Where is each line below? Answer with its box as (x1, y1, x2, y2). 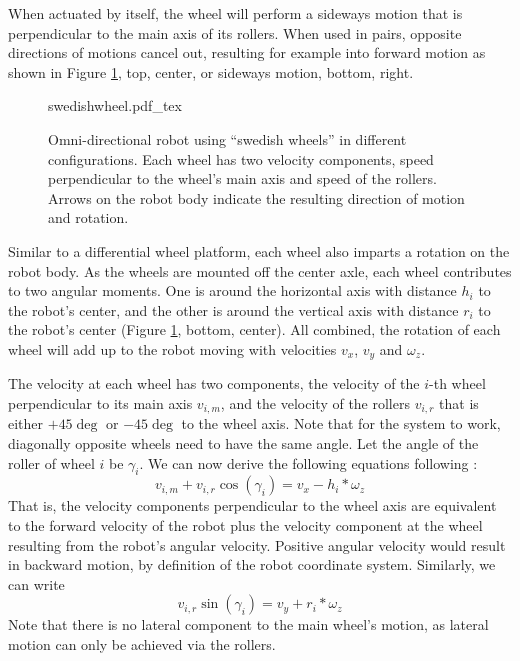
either (8, 413, 44, 434)
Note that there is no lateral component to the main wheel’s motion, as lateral (8, 614, 489, 635)
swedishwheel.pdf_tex (48, 95, 182, 116)
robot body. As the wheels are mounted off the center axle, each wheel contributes (8, 260, 512, 281)
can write (8, 573, 65, 594)
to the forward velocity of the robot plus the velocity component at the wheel (8, 514, 483, 535)
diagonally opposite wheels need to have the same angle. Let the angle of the (8, 433, 479, 453)
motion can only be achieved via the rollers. (8, 633, 276, 654)
